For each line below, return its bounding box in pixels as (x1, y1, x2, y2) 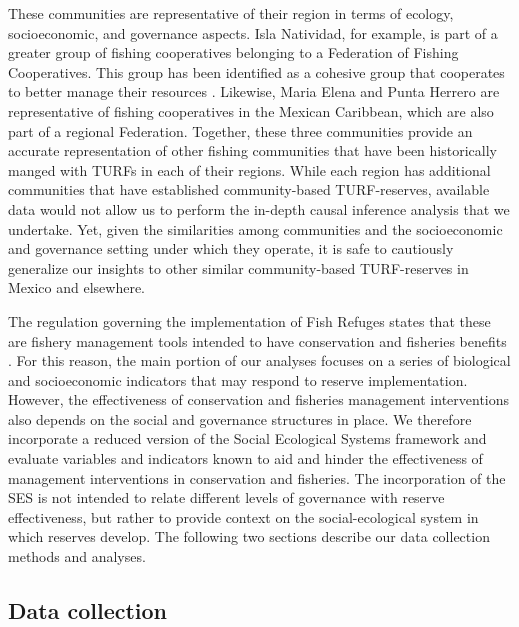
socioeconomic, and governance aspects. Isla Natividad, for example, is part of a (8, 22, 498, 43)
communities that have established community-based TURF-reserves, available (8, 179, 490, 200)
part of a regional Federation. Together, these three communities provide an (8, 120, 473, 141)
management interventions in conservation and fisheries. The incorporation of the (8, 467, 506, 488)
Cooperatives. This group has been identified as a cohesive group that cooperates (8, 61, 505, 82)
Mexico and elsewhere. (8, 277, 145, 298)
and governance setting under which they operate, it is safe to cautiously (8, 238, 454, 259)
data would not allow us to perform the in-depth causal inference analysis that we (8, 198, 510, 219)
